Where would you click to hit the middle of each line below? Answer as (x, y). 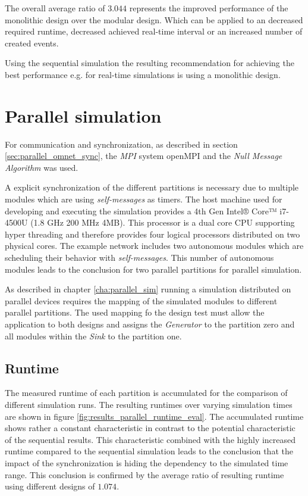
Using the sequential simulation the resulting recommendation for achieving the (150, 63)
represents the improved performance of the (209, 8)
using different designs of (50, 486)
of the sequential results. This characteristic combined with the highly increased (150, 439)
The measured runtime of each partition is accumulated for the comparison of (146, 393)
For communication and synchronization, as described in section (121, 144)
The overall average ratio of (55, 8)
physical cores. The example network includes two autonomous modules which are (154, 246)
